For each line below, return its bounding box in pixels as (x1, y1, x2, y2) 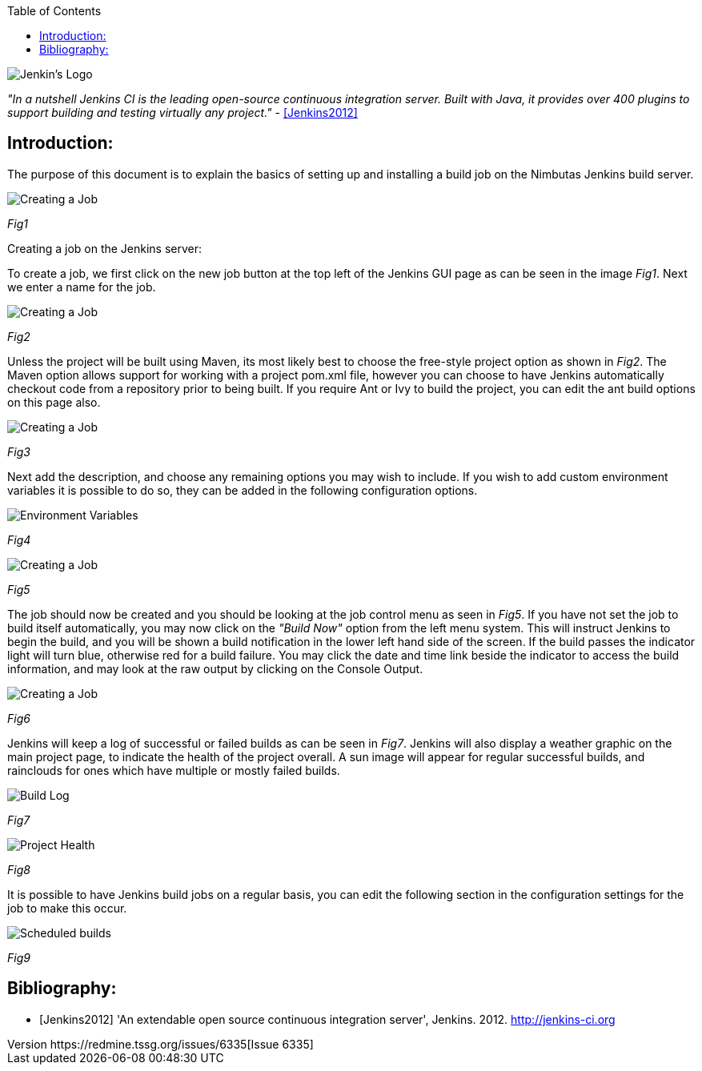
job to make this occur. (7, 901, 127, 915)
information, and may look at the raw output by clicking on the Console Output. (7, 661, 423, 676)
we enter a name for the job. (7, 279, 156, 294)
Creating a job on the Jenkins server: (7, 241, 203, 255)
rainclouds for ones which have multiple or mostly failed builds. (7, 763, 340, 777)
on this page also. (7, 395, 101, 409)
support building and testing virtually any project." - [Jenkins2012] (7, 106, 358, 119)
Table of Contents (7, 4, 102, 18)
